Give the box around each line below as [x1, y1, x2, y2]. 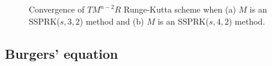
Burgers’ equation [5, 44, 118, 62]
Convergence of [29, 3, 85, 15]
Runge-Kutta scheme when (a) [123, 3, 236, 15]
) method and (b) [79, 14, 144, 27]
